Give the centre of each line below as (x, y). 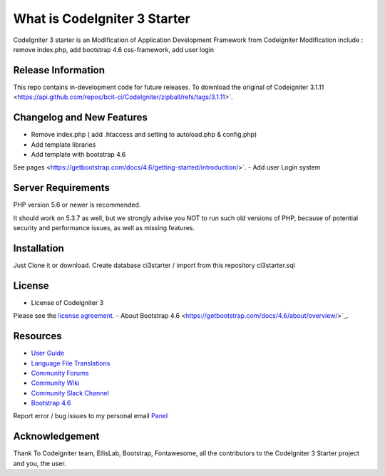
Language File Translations (71, 363)
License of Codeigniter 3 (67, 302)
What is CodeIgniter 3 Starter (102, 19)
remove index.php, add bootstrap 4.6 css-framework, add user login (114, 49)
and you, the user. (40, 463)
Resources (37, 336)
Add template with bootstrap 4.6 (78, 154)
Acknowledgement (56, 436)
